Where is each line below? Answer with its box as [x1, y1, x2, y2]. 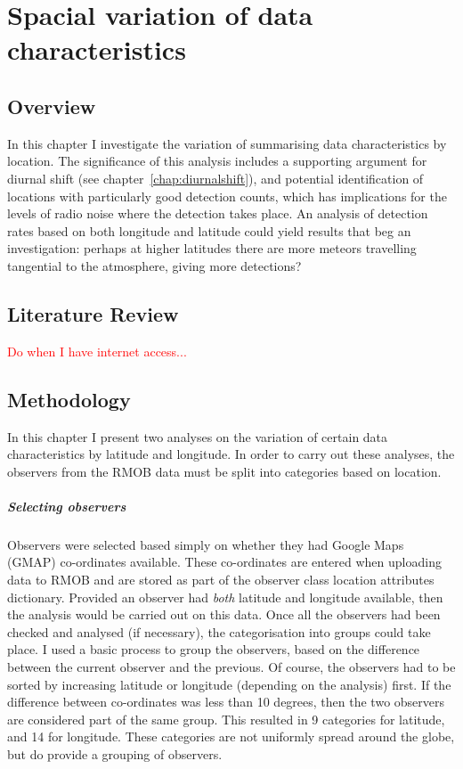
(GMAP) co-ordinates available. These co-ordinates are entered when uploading [7, 552, 442, 571]
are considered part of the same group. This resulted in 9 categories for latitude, [7, 709, 445, 728]
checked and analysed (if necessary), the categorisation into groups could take [7, 622, 431, 641]
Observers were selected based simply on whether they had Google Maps [7, 535, 404, 553]
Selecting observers [7, 496, 126, 515]
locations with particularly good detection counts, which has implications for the [7, 186, 447, 205]
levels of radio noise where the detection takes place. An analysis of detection [7, 204, 428, 223]
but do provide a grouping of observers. [7, 744, 223, 763]
